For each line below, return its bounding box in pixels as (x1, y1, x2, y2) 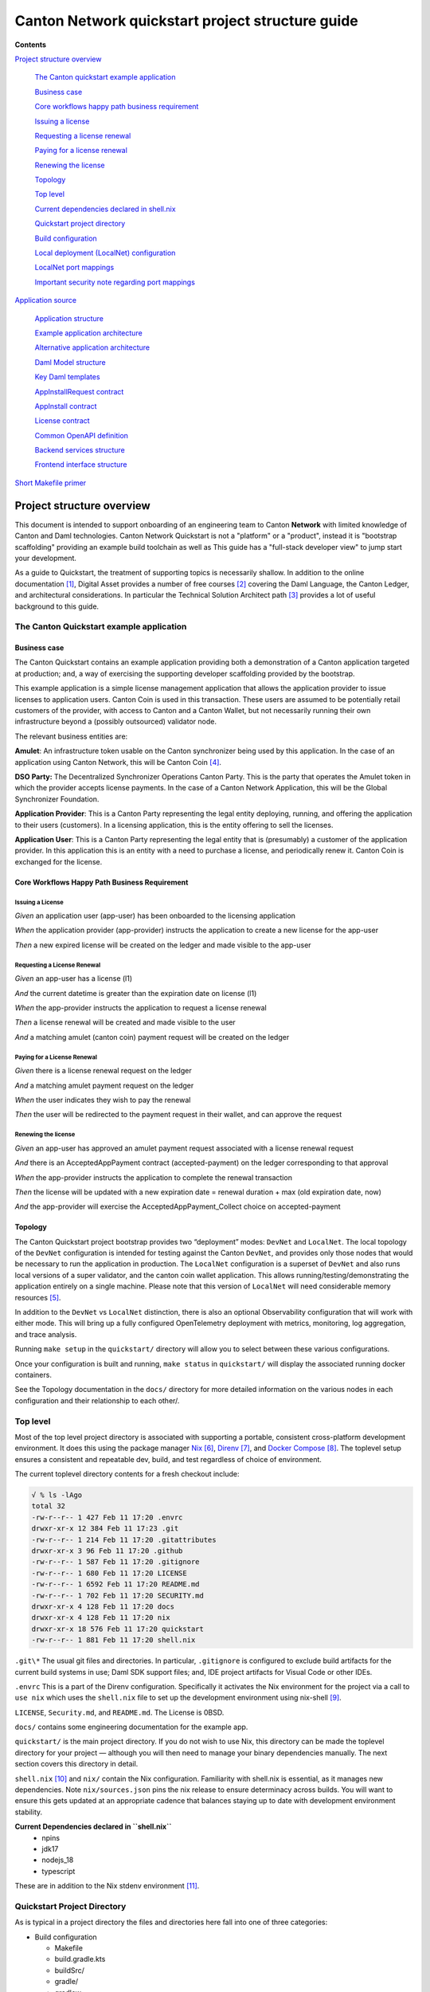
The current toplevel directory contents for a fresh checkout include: (14, 1469, 240, 1479)
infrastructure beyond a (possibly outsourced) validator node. (14, 717, 217, 727)
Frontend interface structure (34, 460, 127, 469)
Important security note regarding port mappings (34, 277, 195, 287)
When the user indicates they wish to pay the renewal (14, 1095, 191, 1104)
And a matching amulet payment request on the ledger (14, 1080, 194, 1090)
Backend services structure (34, 445, 125, 455)
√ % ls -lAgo (31, 1491, 83, 1500)
